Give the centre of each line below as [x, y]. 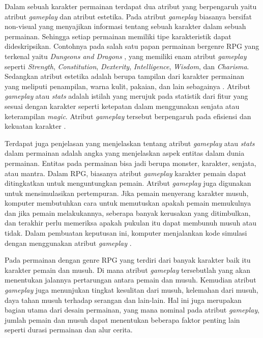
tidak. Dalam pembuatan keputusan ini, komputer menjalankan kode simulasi [126, 233]
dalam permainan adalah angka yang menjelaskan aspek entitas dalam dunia [125, 153]
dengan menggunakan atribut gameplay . [68, 243]
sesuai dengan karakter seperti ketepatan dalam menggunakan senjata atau [122, 106]
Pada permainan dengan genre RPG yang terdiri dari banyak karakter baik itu [128, 260]
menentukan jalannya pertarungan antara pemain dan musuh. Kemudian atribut [130, 280]
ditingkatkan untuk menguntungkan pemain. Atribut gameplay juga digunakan [128, 183]
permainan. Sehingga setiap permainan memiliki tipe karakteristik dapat [118, 36]
